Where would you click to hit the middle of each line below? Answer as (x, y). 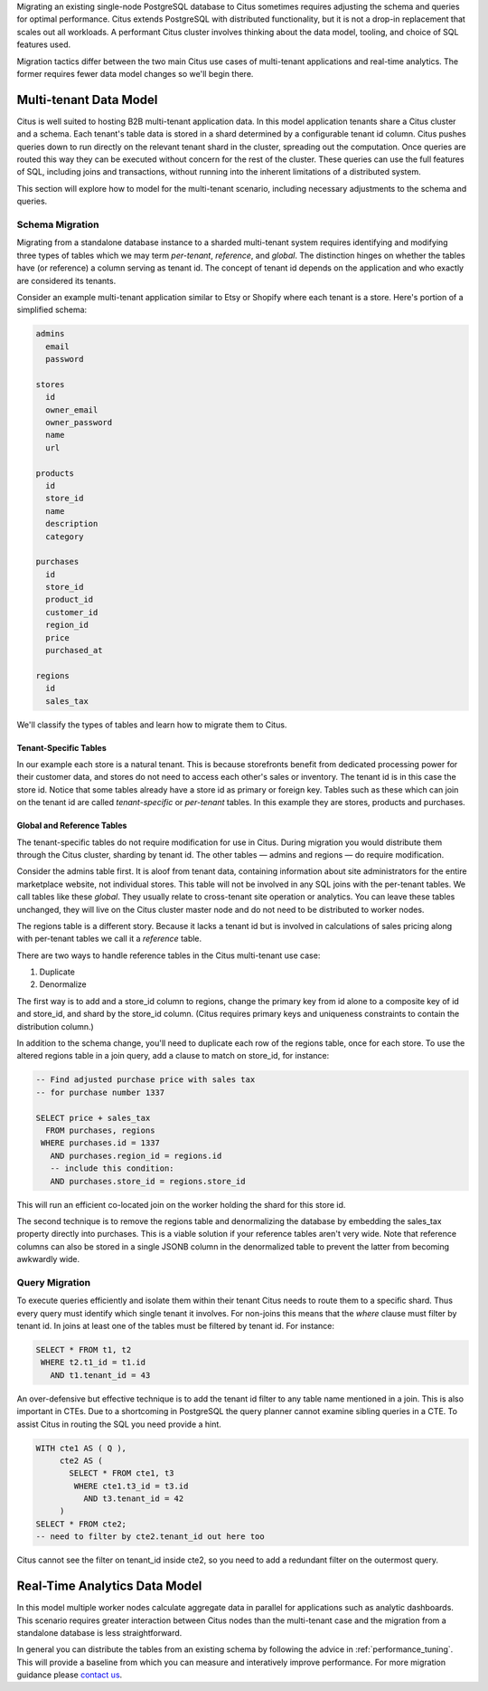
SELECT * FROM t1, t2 (84, 1349)
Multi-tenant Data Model (87, 100)
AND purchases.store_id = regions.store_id (148, 1181)
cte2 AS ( (81, 1460)
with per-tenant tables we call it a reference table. (109, 939)
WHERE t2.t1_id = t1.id (94, 1363)
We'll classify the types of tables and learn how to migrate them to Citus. (152, 725)
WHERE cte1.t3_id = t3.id (131, 1486)
